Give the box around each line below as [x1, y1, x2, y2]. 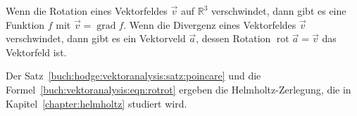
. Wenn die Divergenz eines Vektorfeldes [123, 17, 296, 32]
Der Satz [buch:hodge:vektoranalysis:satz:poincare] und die [6, 68, 261, 83]
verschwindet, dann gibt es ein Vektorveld [6, 31, 186, 46]
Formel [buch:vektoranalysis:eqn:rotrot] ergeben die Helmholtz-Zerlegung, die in [6, 82, 351, 96]
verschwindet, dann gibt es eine [211, 4, 346, 18]
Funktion [6, 17, 45, 32]
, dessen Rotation [196, 31, 271, 46]
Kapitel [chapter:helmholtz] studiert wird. [6, 96, 187, 110]
